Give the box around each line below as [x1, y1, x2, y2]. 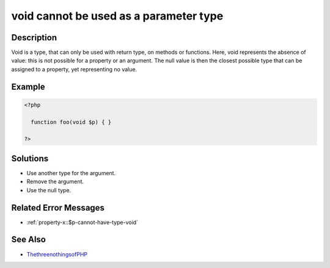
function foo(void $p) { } [31, 118, 112, 125]
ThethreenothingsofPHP [26, 250, 88, 258]
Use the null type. [26, 186, 71, 194]
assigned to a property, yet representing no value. [11, 65, 137, 73]
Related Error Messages [11, 202, 105, 213]
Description [11, 32, 57, 43]
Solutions [11, 153, 49, 164]
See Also [11, 234, 46, 245]
